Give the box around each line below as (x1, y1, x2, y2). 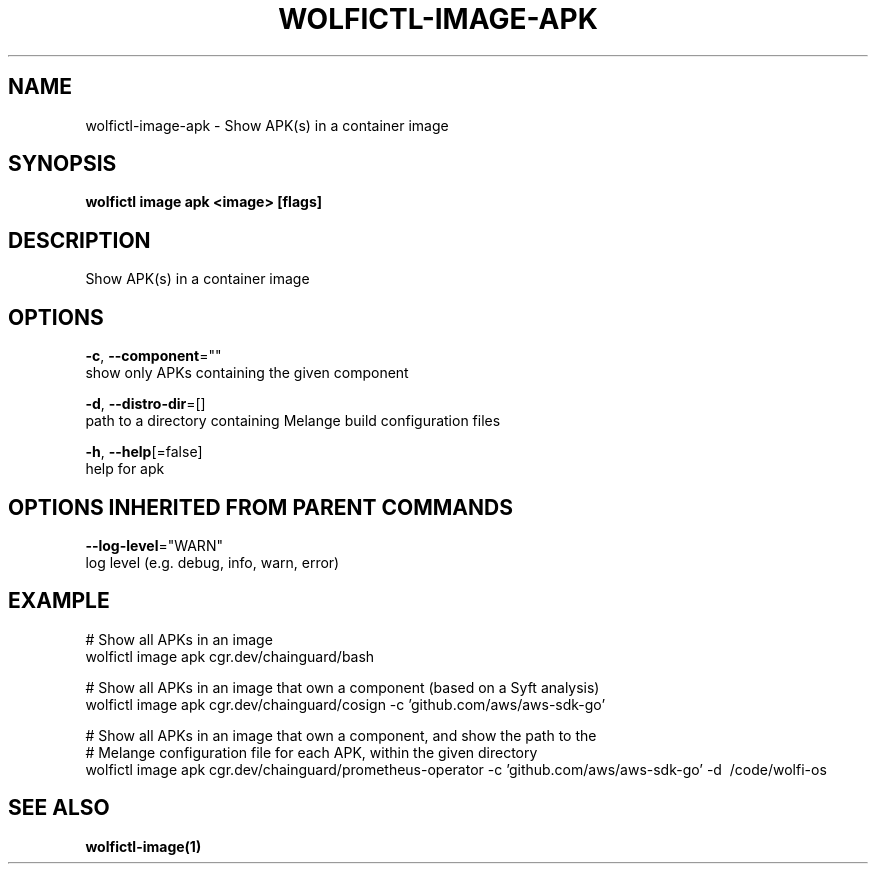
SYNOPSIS (8, 151, 117, 177)
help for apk (85, 460, 165, 478)
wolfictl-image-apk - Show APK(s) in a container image (85, 116, 449, 134)
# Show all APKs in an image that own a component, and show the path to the (85, 726, 597, 744)
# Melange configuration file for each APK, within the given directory (85, 743, 538, 761)
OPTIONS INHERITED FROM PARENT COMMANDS (8, 494, 513, 520)
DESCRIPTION (8, 227, 151, 253)
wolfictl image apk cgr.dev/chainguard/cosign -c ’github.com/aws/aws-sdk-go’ (85, 695, 606, 713)
